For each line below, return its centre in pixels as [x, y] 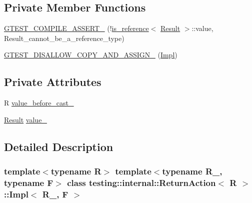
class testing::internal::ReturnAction [141, 182]
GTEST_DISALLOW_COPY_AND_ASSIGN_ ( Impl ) [91, 55]
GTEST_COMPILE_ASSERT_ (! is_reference [76, 28]
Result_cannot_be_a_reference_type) [64, 38]
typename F [29, 182]
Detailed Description [59, 146]
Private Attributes [53, 82]
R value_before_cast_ [39, 103]
